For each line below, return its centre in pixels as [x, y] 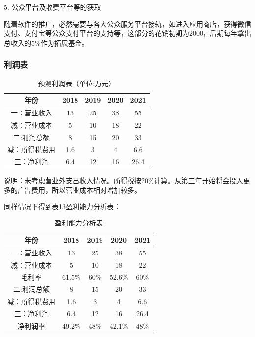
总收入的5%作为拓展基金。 [46, 42]
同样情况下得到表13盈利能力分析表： [62, 206]
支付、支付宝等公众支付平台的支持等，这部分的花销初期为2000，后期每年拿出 [127, 33]
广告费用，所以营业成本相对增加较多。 [79, 190]
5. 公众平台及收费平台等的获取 [52, 7]
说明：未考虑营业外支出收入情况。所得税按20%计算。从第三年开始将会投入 [124, 180]
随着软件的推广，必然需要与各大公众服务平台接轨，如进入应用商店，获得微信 [127, 23]
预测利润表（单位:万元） [77, 83]
